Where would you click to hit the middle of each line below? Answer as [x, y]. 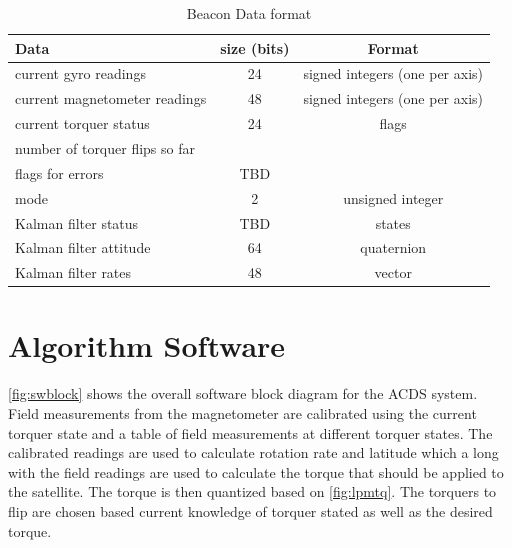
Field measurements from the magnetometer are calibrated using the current [242, 413]
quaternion [393, 247]
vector [393, 272]
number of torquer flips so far [105, 147]
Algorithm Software [147, 345]
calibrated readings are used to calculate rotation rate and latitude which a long [253, 452]
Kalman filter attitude [83, 247]
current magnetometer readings [111, 98]
